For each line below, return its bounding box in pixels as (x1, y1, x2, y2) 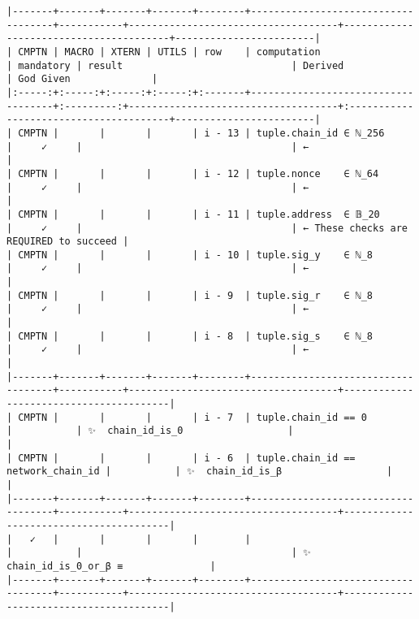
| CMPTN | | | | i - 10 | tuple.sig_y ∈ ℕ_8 (6, 249, 374, 261)
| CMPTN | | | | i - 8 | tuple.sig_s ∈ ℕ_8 (6, 330, 374, 342)
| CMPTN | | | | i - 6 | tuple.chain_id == (6, 452, 356, 464)
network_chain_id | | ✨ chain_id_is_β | (6, 465, 393, 478)
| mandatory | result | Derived (6, 59, 344, 71)
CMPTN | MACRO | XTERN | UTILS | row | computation (18, 45, 321, 58)
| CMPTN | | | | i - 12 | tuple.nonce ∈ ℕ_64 (6, 167, 379, 180)
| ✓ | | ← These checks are (6, 222, 408, 234)
